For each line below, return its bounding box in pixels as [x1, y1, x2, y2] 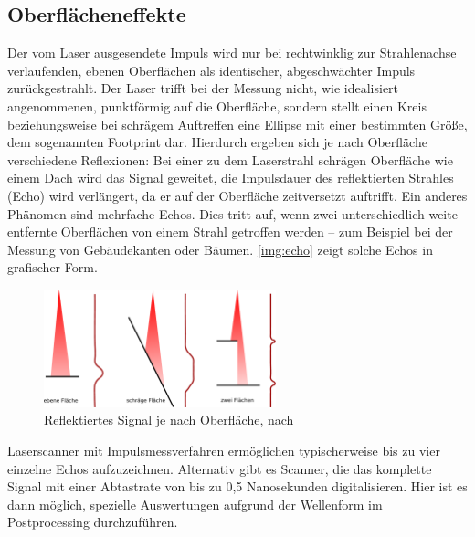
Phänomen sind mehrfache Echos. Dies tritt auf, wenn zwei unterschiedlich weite [7, 204, 458, 223]
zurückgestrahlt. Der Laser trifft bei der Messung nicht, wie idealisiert [7, 79, 399, 98]
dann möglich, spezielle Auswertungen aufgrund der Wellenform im [7, 494, 383, 513]
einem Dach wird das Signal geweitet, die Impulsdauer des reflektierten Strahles [7, 168, 454, 187]
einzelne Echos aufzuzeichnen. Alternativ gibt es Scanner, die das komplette [7, 458, 432, 478]
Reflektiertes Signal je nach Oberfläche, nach [44, 410, 294, 429]
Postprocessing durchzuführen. [7, 512, 178, 532]
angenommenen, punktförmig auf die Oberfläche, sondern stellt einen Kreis [7, 96, 427, 115]
